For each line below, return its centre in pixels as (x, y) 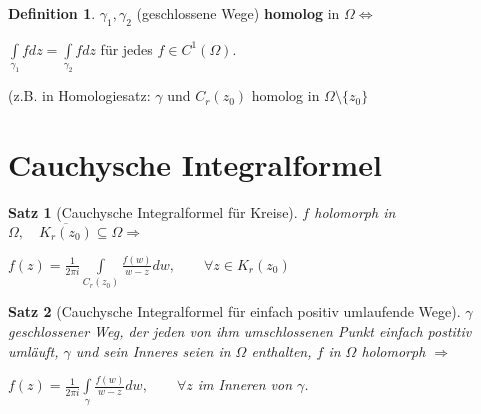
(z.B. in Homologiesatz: (79, 95)
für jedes (126, 48)
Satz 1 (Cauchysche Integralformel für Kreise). (153, 211)
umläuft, (33, 350)
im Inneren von (245, 384)
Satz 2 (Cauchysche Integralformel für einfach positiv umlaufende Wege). (234, 311)
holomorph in (355, 211)
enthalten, (281, 350)
